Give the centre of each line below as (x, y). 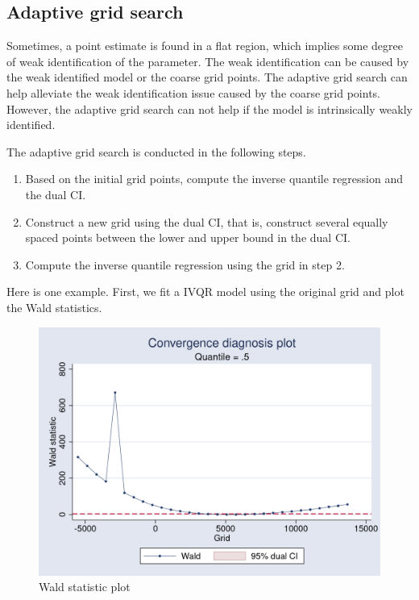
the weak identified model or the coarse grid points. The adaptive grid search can (207, 77)
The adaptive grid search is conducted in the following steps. (156, 151)
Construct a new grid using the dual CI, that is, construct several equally (207, 221)
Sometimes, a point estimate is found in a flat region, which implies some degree (205, 46)
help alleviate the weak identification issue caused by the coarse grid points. (194, 92)
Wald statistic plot (85, 587)
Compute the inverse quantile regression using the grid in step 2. (185, 264)
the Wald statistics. (54, 307)
